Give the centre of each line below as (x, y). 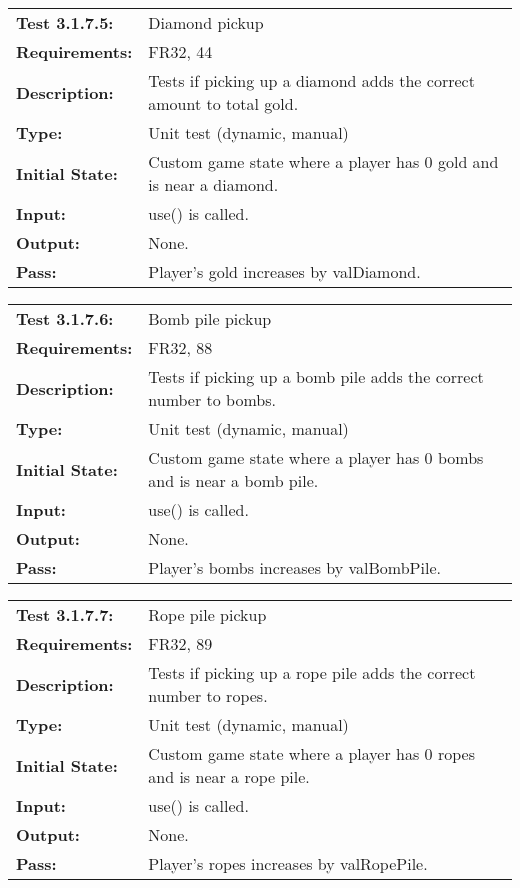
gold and (468, 161)
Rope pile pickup (207, 614)
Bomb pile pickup (210, 318)
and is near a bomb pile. (233, 480)
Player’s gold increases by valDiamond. (284, 271)
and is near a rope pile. (229, 776)
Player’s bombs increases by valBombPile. (294, 567)
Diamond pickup (206, 22)
